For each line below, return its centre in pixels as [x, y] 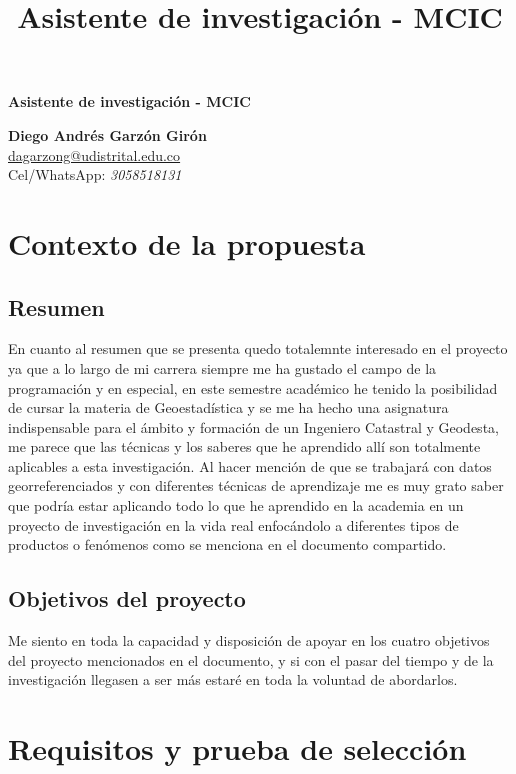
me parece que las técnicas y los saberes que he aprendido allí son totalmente [244, 446]
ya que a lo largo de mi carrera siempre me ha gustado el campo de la [222, 367]
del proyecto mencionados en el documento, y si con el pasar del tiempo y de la [251, 659]
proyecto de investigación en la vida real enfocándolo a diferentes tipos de [233, 524]
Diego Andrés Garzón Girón [107, 134]
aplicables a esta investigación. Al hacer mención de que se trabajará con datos [250, 465]
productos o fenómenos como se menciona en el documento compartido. [227, 544]
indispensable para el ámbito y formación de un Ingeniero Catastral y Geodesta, [253, 426]
